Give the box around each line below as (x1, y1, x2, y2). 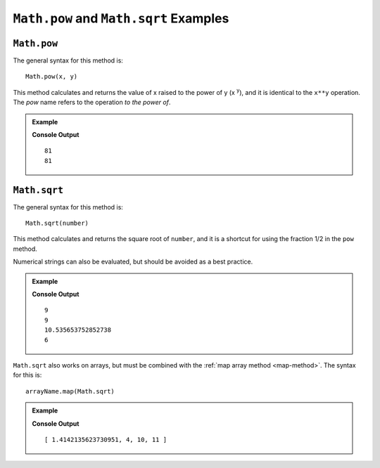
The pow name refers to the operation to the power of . (13, 98, 171, 107)
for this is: (13, 371, 42, 379)
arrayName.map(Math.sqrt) (25, 387, 115, 395)
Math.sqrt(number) (25, 219, 89, 228)
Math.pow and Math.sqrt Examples (13, 11, 229, 26)
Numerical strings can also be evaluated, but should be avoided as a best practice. (13, 257, 253, 266)
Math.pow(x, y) (25, 72, 78, 81)
